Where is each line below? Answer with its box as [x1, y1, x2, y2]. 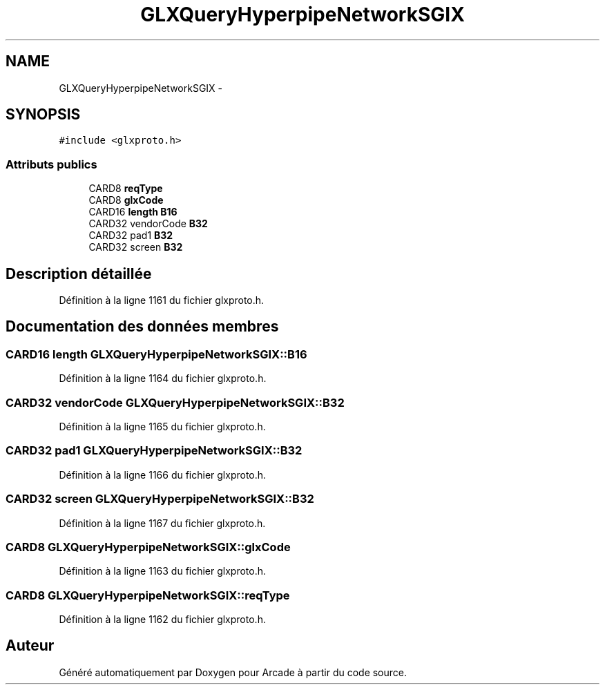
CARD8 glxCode [88, 194, 164, 207]
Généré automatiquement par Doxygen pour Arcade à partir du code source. [59, 666, 407, 678]
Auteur [6, 637, 55, 655]
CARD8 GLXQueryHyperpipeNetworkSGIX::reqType [6, 588, 290, 602]
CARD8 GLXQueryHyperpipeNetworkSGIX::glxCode [6, 539, 291, 554]
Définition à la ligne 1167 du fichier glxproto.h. [59, 517, 266, 529]
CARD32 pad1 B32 [88, 229, 173, 242]
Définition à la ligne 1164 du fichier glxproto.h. [59, 372, 267, 385]
